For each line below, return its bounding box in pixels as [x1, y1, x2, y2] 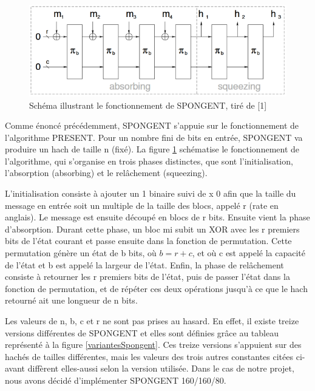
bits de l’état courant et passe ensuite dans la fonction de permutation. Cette [5, 234, 292, 247]
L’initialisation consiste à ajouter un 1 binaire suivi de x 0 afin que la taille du [5, 187, 296, 200]
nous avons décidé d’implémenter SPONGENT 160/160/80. [5, 373, 226, 386]
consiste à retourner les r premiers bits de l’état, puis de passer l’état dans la [5, 270, 290, 283]
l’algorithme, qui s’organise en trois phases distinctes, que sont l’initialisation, [5, 154, 293, 167]
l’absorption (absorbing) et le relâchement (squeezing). [5, 166, 208, 179]
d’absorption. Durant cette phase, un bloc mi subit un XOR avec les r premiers [5, 222, 300, 235]
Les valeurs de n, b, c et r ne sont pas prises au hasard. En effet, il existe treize [5, 314, 299, 327]
